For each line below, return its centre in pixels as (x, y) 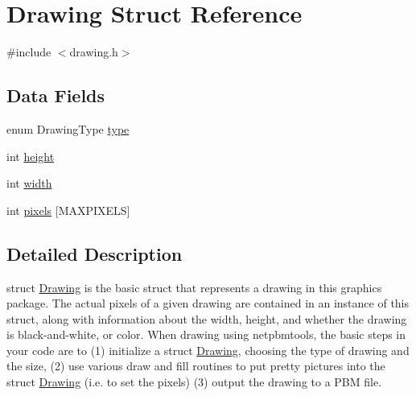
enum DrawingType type (68, 128)
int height (31, 156)
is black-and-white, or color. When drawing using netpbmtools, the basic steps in (206, 334)
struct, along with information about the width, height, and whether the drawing (207, 318)
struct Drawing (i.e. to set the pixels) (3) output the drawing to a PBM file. (194, 382)
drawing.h (94, 52)
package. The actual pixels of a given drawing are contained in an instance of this (208, 303)
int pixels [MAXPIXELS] (68, 210)
